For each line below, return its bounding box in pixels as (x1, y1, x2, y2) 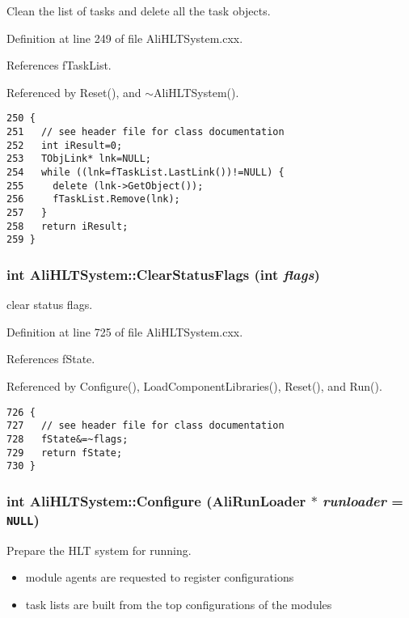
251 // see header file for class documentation (6, 126, 285, 138)
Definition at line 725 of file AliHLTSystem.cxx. (6, 323, 243, 340)
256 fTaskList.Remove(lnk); (6, 193, 180, 205)
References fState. (6, 350, 95, 367)
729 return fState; (6, 447, 123, 459)
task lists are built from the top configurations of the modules (25, 595, 332, 612)
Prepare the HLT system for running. (6, 541, 192, 558)
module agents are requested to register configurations (25, 569, 294, 586)
